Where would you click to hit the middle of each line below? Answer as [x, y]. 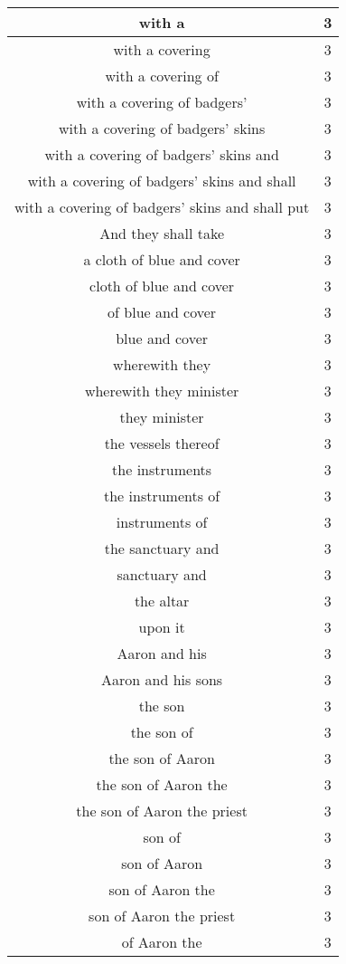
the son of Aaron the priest [162, 811]
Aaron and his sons [162, 679]
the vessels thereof [162, 443]
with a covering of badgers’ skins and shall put [162, 207]
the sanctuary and [162, 548]
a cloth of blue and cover [162, 259]
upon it [162, 627]
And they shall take [162, 233]
